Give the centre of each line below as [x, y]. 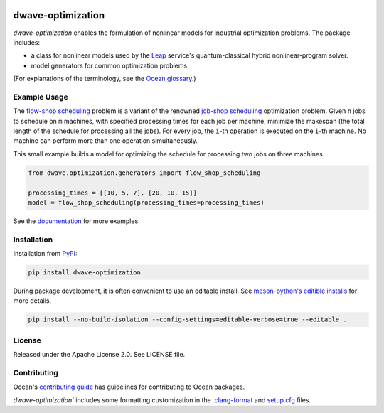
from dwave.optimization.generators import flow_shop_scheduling [144, 173]
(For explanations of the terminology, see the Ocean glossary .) [105, 79]
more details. [32, 301]
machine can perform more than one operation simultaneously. [106, 141]
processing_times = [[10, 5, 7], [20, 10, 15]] [112, 193]
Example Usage [41, 97]
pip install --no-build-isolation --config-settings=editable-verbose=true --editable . [188, 320]
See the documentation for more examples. [76, 221]
